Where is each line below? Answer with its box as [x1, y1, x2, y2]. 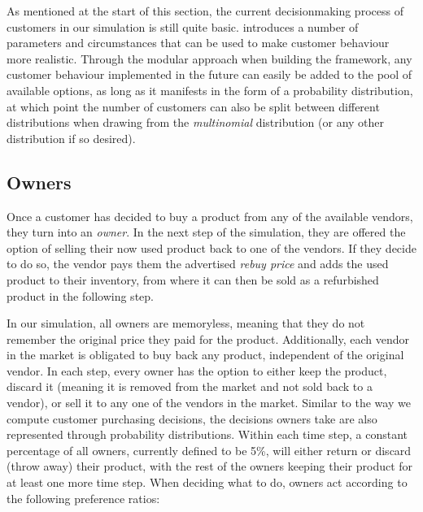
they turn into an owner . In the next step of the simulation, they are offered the [7, 223, 406, 241]
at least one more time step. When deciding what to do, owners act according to [7, 474, 408, 491]
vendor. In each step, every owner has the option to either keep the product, [7, 362, 387, 379]
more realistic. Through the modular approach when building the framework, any [7, 50, 412, 67]
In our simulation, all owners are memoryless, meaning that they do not [7, 315, 365, 332]
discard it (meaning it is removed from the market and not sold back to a [7, 378, 373, 395]
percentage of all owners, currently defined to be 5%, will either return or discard [7, 441, 412, 458]
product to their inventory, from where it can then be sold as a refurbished [7, 271, 379, 288]
